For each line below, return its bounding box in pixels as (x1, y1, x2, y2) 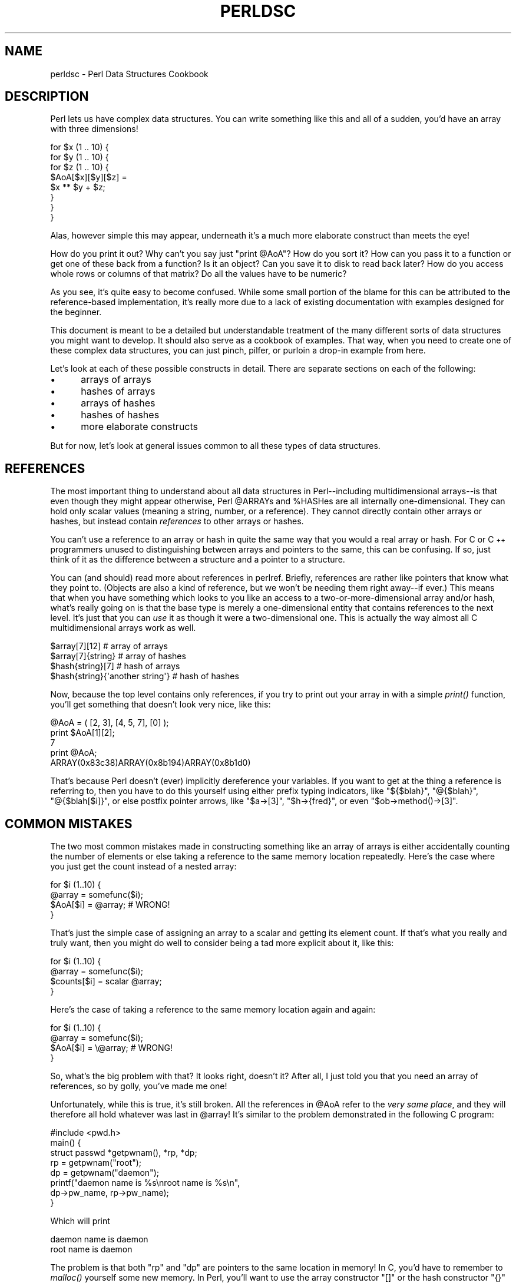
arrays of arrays (81, 373, 151, 386)
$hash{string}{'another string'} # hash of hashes (50, 671, 239, 682)
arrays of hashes (81, 397, 156, 409)
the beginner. (50, 307, 102, 318)
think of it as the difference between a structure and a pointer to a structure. (50, 554, 345, 565)
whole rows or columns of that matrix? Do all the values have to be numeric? (50, 269, 347, 279)
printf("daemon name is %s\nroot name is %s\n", (50, 1178, 240, 1188)
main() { (50, 1137, 81, 1148)
